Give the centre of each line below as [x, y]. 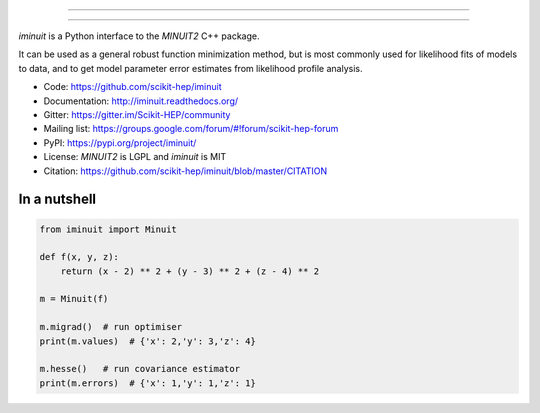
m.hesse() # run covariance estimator [139, 369]
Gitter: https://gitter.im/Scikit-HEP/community [137, 114]
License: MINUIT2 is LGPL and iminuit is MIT [135, 157]
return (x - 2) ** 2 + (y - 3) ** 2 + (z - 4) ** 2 [190, 271]
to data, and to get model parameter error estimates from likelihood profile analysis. [190, 68]
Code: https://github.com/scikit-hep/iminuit [132, 87]
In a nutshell [57, 199]
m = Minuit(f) [74, 299]
